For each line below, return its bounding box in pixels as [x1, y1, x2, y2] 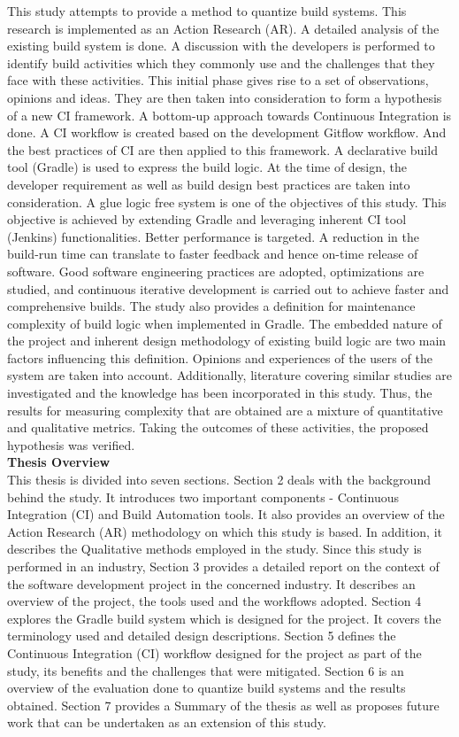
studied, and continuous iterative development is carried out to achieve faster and [7, 279, 449, 298]
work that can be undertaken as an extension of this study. [7, 713, 326, 732]
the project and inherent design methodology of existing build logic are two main [7, 331, 447, 350]
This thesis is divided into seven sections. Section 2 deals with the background [7, 470, 431, 489]
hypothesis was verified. [7, 435, 135, 454]
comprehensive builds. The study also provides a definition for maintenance [7, 297, 416, 315]
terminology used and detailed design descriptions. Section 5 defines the [7, 626, 396, 645]
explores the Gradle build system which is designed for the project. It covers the [7, 609, 441, 627]
